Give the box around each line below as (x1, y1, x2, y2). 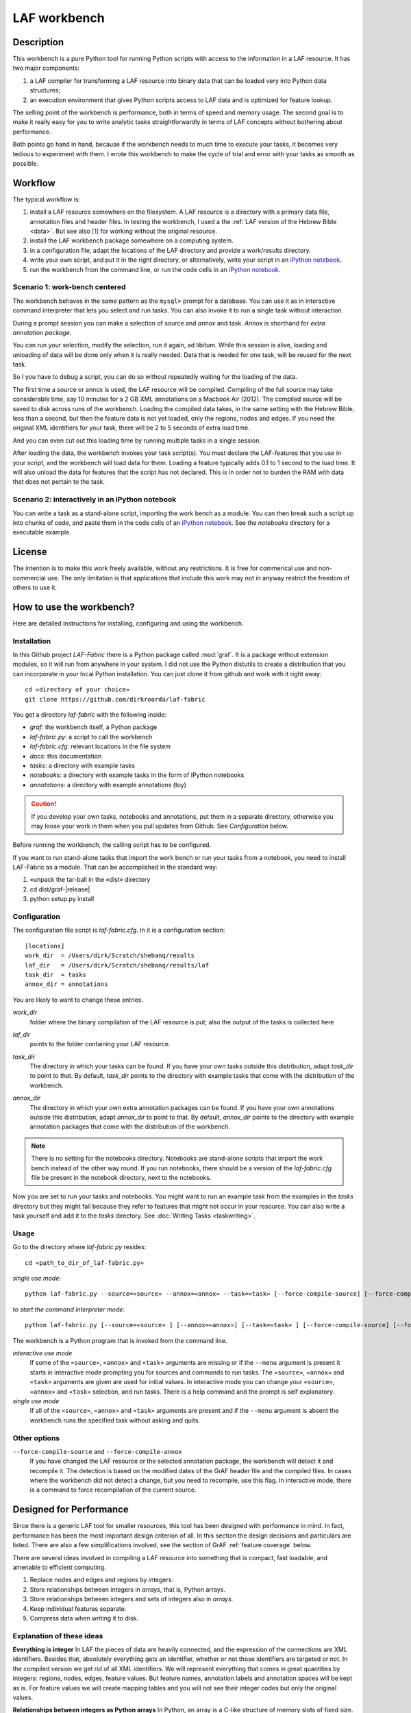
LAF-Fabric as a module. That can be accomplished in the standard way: (12, 863, 218, 872)
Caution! (31, 800, 57, 808)
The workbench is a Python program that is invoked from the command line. (12, 1336, 227, 1344)
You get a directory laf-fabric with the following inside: (12, 711, 167, 719)
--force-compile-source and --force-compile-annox (12, 1447, 183, 1455)
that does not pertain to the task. (12, 478, 105, 486)
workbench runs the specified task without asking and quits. (29, 1416, 201, 1425)
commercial (12, 574, 46, 582)
